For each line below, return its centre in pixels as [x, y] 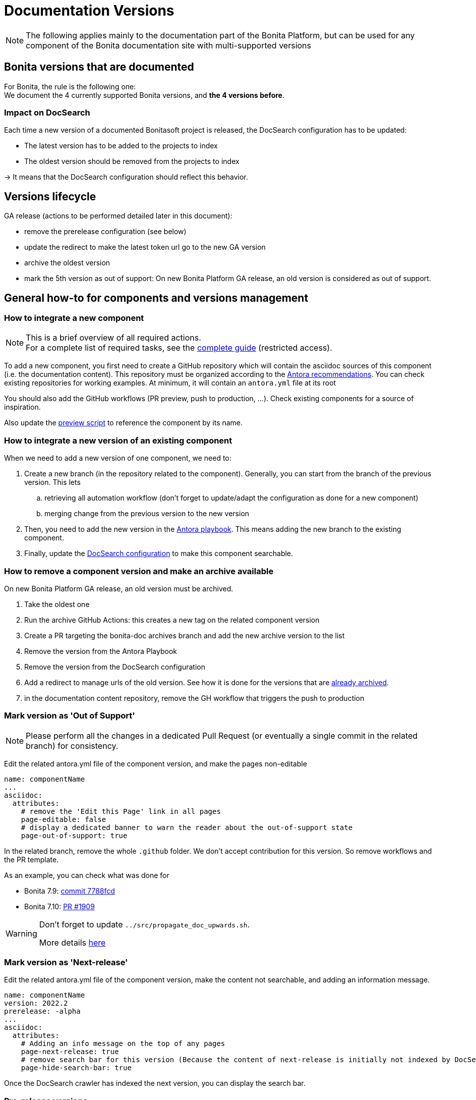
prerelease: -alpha [42, 1011]
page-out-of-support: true [74, 835]
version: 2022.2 [36, 1003]
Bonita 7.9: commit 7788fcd [70, 891]
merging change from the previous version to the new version [147, 514]
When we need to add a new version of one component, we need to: [118, 458]
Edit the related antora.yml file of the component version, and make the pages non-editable [156, 763]
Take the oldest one [57, 604]
